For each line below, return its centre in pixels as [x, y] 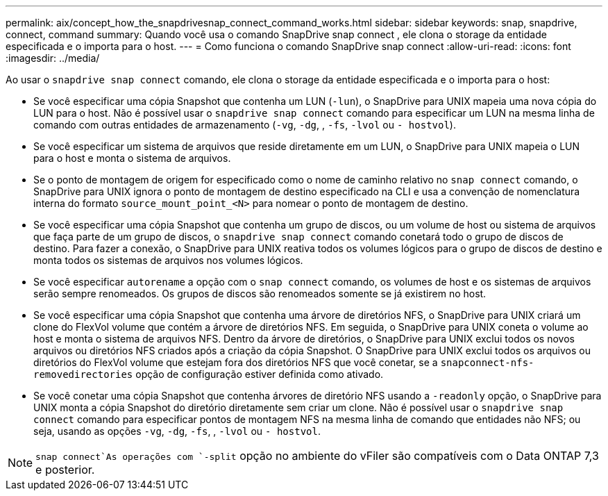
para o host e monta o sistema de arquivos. [132, 158]
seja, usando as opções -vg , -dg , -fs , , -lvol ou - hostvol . [177, 431]
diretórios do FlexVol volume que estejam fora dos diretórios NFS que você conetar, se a [236, 362]
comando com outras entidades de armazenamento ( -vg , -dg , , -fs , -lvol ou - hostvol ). [245, 125]
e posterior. [65, 470]
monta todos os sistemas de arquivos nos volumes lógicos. [168, 260]
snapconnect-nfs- [487, 363]
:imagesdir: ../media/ [53, 58]
